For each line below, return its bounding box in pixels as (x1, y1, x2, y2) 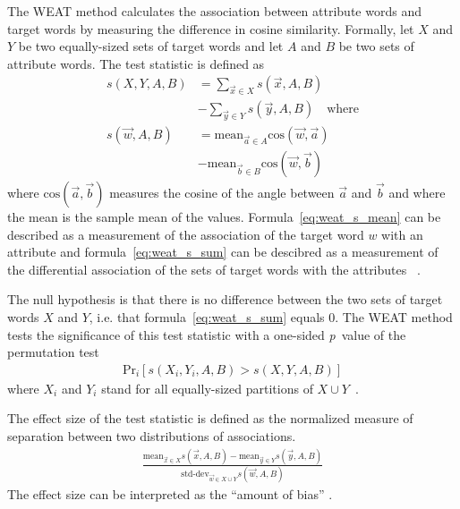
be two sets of (338, 37, 414, 55)
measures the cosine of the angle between (109, 183, 335, 202)
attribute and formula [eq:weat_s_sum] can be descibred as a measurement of (7, 242, 439, 261)
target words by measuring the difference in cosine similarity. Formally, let (7, 19, 414, 38)
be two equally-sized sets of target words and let (18, 37, 284, 55)
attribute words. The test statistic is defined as (7, 54, 265, 72)
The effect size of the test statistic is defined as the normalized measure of (7, 409, 413, 428)
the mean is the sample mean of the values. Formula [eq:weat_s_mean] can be (7, 208, 441, 226)
